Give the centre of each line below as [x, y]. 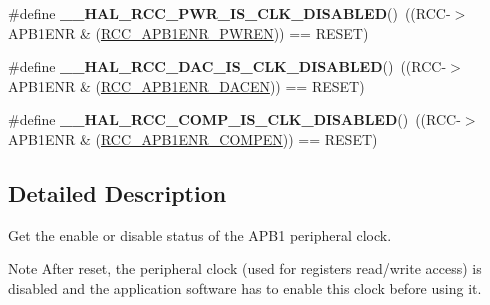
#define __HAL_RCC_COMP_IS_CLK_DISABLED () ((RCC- [234, 119]
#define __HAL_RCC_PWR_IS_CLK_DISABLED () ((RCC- [229, 13]
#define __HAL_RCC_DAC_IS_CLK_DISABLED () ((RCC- [227, 66]
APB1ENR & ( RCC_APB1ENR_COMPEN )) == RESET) [193, 138]
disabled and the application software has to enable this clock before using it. [245, 287]
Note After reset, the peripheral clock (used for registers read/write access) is [245, 268]
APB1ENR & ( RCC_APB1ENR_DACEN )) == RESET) [186, 85]
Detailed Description [117, 192]
